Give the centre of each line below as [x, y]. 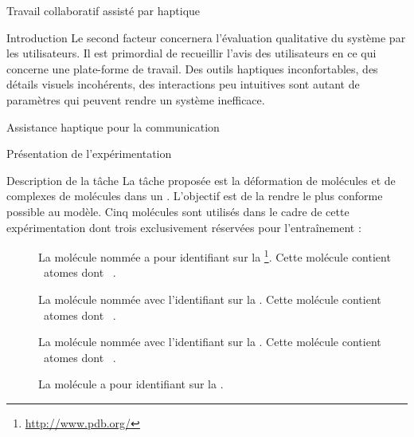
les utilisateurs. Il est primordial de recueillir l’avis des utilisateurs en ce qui [191, 53]
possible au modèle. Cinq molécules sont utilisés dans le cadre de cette [178, 211]
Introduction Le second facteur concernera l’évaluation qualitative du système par [206, 37]
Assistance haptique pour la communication [113, 126]
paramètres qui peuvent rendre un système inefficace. [136, 99]
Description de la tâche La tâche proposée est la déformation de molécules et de [201, 180]
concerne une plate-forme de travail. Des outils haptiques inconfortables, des [192, 68]
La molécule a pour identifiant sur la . [131, 384]
